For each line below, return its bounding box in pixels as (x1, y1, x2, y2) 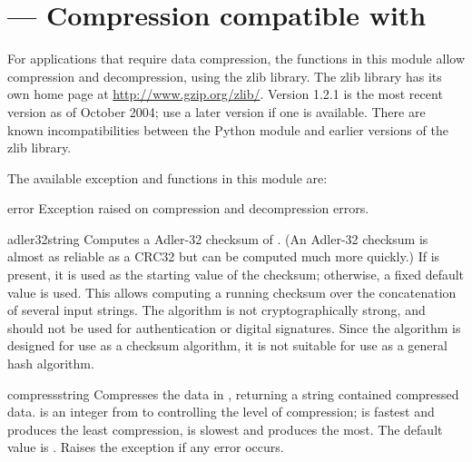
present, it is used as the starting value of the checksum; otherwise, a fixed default (7, 265, 465, 284)
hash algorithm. (7, 354, 94, 373)
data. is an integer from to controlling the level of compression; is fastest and (7, 402, 435, 421)
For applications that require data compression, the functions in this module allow (7, 49, 465, 68)
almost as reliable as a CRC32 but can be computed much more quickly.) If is (7, 247, 440, 266)
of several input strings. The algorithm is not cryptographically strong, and (7, 300, 426, 319)
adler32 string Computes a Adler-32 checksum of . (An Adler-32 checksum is (7, 229, 428, 248)
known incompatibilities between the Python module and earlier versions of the (7, 120, 448, 139)
